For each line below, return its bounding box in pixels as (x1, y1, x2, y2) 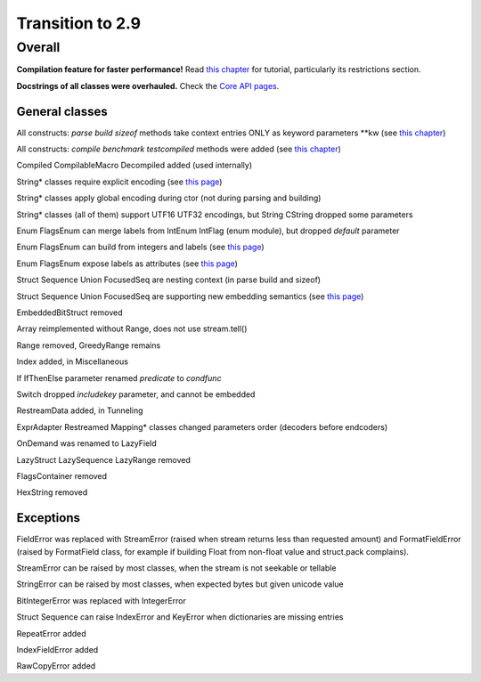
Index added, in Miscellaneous (16, 356, 129, 367)
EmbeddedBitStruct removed (16, 307, 123, 318)
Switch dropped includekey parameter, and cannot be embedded (16, 388, 256, 400)
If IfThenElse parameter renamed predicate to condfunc (16, 372, 222, 383)
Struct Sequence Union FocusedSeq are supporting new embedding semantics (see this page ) (16, 290, 364, 302)
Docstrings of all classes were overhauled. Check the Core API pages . (16, 80, 280, 91)
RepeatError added (16, 628, 86, 638)
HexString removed (16, 487, 88, 498)
